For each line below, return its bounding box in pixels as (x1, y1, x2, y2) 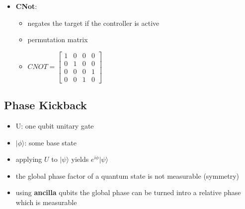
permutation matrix (27, 34, 88, 45)
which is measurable (15, 197, 77, 208)
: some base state (24, 137, 77, 147)
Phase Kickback (4, 97, 87, 113)
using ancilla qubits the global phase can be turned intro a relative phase (15, 187, 241, 198)
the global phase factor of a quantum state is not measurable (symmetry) (15, 170, 240, 181)
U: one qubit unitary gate (15, 121, 94, 131)
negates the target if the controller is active (27, 17, 160, 28)
